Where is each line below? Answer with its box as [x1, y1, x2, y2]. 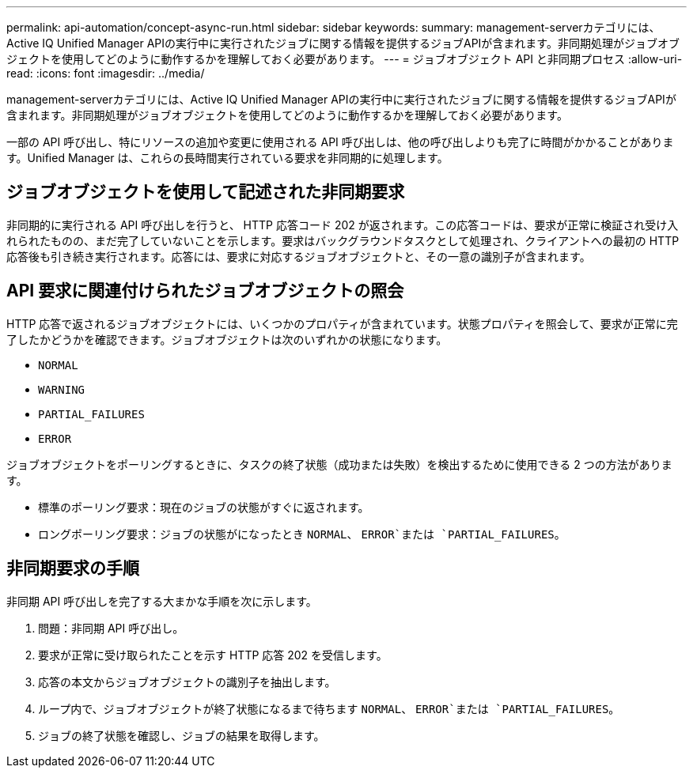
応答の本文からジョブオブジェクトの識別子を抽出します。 [38, 674, 336, 689]
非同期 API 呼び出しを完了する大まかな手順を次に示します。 [6, 594, 317, 608]
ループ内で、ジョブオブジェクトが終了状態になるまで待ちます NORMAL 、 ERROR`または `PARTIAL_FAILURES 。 [38, 701, 620, 715]
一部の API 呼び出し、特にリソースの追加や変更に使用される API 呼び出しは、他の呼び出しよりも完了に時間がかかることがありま [6, 135, 674, 149]
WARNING [38, 383, 85, 396]
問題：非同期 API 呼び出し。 [38, 621, 184, 635]
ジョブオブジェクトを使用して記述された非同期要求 [6, 182, 405, 202]
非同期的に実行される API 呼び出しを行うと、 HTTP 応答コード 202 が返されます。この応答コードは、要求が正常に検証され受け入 [6, 217, 679, 232]
